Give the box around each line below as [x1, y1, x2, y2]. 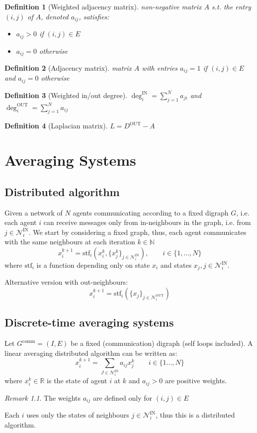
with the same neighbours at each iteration [4, 236, 135, 247]
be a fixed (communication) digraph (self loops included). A [70, 338, 253, 348]
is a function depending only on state [36, 260, 150, 270]
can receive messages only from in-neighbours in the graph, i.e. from [43, 217, 251, 227]
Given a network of [4, 207, 63, 217]
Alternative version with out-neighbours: [4, 277, 128, 287]
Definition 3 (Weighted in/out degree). [4, 90, 127, 100]
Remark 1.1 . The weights [4, 392, 81, 403]
